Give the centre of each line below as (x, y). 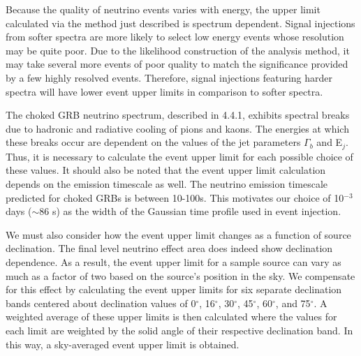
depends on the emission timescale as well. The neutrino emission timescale (167, 183)
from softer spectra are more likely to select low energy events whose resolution (175, 37)
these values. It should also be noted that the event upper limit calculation (166, 170)
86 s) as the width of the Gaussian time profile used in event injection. (190, 211)
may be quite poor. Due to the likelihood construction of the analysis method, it (178, 50)
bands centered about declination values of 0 (101, 303)
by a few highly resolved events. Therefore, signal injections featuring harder (169, 77)
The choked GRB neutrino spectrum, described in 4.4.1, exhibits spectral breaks (178, 115)
